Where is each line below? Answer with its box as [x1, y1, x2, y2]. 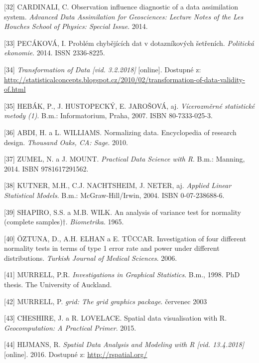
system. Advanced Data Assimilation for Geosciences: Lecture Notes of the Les [4, 11, 244, 21]
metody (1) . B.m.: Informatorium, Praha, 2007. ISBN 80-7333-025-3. [4, 110, 213, 121]
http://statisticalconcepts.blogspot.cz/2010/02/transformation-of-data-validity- [4, 74, 245, 84]
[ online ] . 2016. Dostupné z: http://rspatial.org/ [4, 349, 147, 360]
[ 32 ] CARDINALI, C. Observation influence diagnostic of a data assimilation [4, 1, 238, 11]
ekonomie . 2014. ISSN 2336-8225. [4, 47, 105, 58]
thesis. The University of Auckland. [4, 279, 112, 290]
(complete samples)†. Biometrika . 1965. [4, 216, 124, 227]
